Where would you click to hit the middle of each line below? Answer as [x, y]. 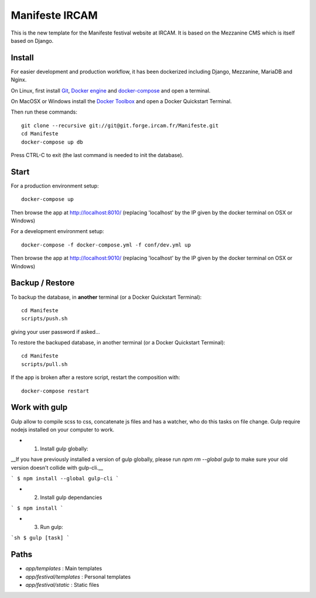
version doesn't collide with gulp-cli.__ [57, 467]
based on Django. [32, 40]
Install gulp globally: [64, 449]
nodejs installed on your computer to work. [63, 429]
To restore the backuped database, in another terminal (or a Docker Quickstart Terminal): [118, 343]
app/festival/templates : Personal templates [78, 576]
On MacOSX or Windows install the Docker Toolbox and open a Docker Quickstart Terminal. [121, 101]
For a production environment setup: [55, 186]
